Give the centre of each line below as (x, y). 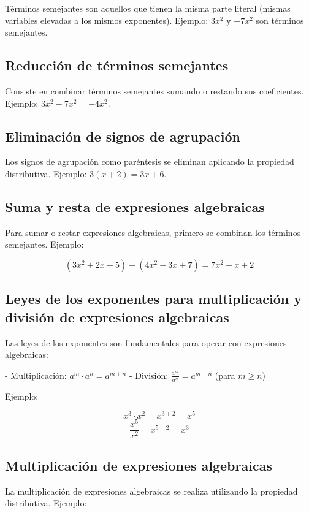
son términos (280, 20)
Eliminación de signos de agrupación (123, 136)
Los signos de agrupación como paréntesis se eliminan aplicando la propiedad (150, 161)
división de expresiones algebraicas (117, 317)
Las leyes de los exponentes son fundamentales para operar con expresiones (146, 342)
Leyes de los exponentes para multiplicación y (153, 299)
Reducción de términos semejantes (117, 65)
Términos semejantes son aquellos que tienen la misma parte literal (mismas (148, 8)
